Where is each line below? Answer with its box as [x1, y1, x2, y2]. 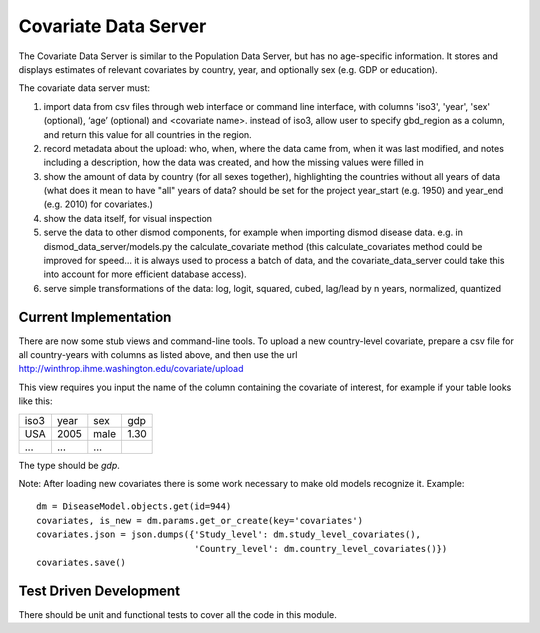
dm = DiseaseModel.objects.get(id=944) [36, 501, 232, 512]
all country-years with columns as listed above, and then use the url [18, 349, 298, 361]
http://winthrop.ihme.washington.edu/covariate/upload [18, 363, 244, 375]
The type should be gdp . [18, 459, 120, 471]
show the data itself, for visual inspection [43, 212, 213, 224]
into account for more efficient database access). [43, 268, 247, 280]
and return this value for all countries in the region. [43, 128, 252, 140]
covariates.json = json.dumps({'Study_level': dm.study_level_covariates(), [36, 529, 422, 540]
